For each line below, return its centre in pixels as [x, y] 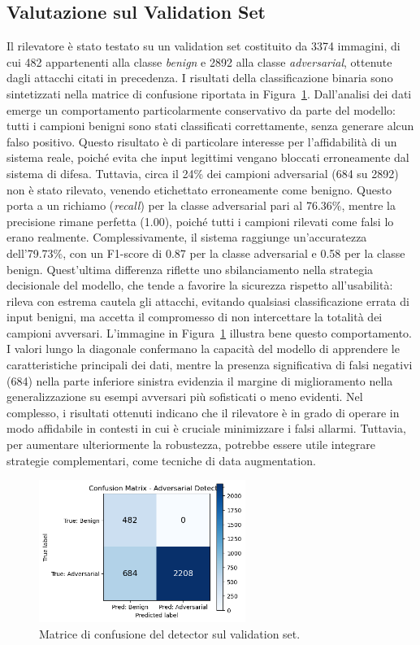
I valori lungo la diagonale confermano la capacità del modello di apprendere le [203, 349]
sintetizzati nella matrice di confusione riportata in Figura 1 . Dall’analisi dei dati [209, 93]
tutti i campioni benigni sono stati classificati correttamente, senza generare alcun [210, 126]
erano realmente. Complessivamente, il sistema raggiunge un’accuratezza [187, 237]
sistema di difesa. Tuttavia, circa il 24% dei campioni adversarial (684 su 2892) [203, 173]
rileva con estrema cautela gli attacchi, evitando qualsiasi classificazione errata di [208, 301]
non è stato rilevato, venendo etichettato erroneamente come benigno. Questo [199, 189]
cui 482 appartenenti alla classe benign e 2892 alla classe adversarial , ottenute [199, 61]
